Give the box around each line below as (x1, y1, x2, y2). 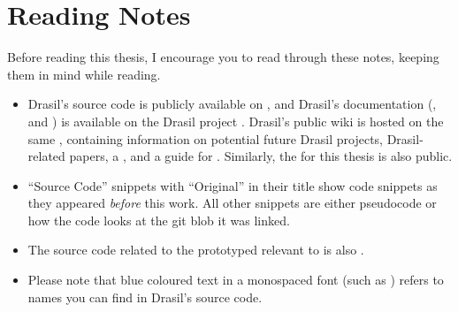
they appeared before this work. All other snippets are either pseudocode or (27, 194, 437, 212)
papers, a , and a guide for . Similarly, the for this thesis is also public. (69, 147, 453, 165)
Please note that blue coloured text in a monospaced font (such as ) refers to (27, 270, 444, 289)
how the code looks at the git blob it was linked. (27, 210, 290, 229)
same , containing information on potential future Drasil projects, (27, 129, 383, 148)
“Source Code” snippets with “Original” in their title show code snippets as (27, 176, 438, 194)
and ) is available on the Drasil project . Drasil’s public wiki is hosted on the (27, 111, 444, 130)
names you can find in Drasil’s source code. (27, 287, 263, 306)
